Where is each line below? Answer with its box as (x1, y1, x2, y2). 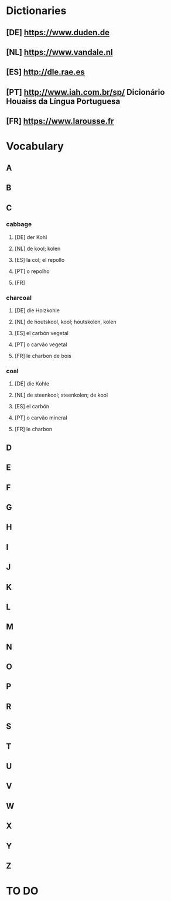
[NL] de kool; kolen (14, 245, 61, 252)
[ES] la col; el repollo (14, 256, 65, 263)
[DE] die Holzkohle (14, 307, 60, 314)
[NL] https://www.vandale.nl (6, 47, 113, 57)
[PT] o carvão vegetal (14, 341, 67, 348)
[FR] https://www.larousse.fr (6, 116, 114, 127)
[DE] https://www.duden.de (6, 28, 110, 37)
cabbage (6, 220, 32, 228)
